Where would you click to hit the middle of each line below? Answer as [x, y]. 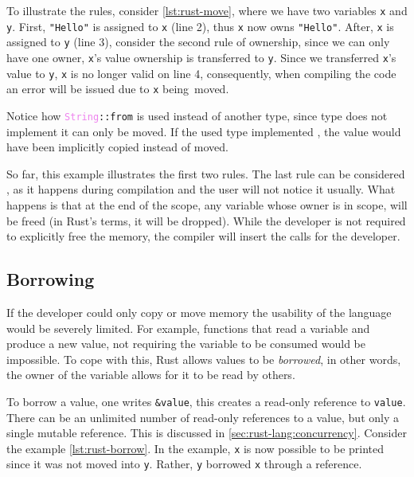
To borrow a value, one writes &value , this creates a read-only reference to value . [206, 401]
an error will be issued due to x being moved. [118, 89]
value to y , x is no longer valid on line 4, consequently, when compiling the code [201, 73]
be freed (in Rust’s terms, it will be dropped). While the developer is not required [206, 220]
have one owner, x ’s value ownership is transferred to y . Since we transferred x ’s [201, 57]
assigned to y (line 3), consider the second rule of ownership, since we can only [198, 42]
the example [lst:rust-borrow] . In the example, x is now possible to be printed [195, 448]
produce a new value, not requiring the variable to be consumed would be [186, 344]
